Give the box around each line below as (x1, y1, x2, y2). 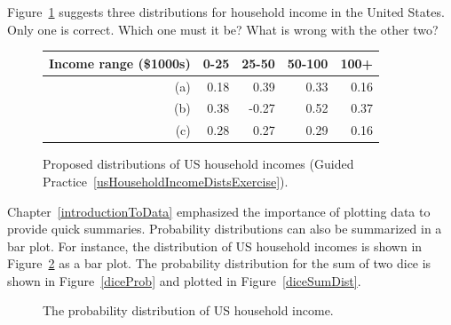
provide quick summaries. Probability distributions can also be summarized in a (7, 219, 442, 238)
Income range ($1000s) (49, 53, 191, 72)
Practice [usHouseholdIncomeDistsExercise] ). (43, 171, 289, 190)
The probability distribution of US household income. (43, 301, 334, 320)
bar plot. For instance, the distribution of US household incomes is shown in (7, 236, 423, 255)
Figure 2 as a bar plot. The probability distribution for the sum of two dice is (7, 254, 431, 273)
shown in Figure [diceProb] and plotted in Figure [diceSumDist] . (7, 271, 361, 289)
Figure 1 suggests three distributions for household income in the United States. (7, 3, 445, 20)
